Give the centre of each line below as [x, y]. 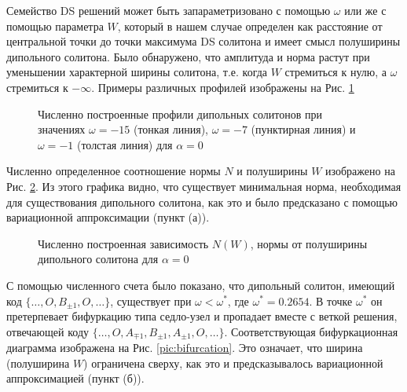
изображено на [360, 171]
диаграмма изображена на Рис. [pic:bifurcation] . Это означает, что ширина [185, 348]
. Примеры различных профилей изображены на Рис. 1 [223, 87]
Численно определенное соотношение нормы [114, 171]
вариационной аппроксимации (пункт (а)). [108, 217]
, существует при [151, 300]
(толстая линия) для [125, 144]
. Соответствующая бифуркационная [311, 331]
